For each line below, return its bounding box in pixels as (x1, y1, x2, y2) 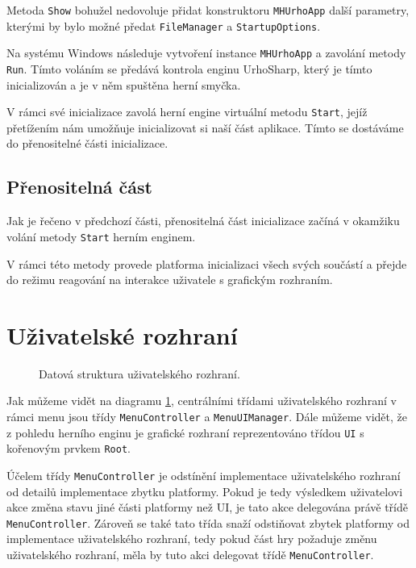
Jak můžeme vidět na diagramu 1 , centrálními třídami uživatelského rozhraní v (6, 392, 397, 409)
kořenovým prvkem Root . (6, 440, 131, 457)
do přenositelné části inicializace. (6, 135, 168, 152)
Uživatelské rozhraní (6, 318, 238, 351)
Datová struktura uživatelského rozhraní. (39, 365, 240, 382)
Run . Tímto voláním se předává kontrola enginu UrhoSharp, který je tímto (6, 60, 372, 77)
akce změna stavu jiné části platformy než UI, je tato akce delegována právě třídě (6, 499, 408, 516)
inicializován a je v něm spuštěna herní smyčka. (6, 76, 241, 93)
